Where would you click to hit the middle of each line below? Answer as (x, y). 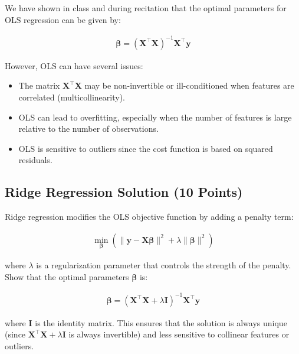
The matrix (39, 85)
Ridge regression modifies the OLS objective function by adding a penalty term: (149, 217)
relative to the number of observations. (88, 129)
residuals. (35, 160)
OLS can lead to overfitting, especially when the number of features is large (155, 117)
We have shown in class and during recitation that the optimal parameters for (146, 8)
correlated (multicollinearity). (72, 97)
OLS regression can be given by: (63, 19)
